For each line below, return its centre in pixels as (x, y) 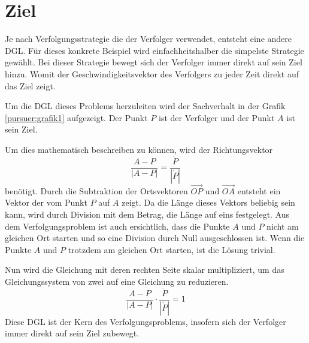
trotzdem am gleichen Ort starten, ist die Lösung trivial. (172, 249)
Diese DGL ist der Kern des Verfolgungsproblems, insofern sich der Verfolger (146, 321)
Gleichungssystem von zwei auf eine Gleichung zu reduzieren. (117, 281)
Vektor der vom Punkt (46, 202)
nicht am (283, 226)
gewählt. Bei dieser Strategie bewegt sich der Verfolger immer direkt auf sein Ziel (154, 62)
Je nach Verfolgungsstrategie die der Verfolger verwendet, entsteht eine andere (149, 39)
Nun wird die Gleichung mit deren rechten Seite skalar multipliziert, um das (145, 270)
